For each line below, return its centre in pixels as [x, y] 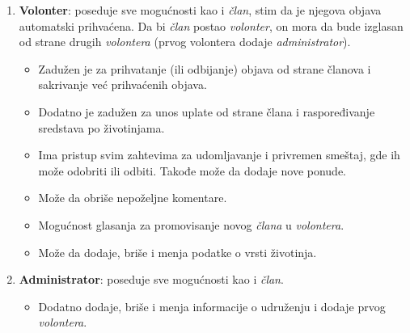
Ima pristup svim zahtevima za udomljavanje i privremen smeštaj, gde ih [219, 155]
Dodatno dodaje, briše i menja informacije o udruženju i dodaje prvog [212, 306]
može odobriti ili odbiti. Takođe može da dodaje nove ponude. [192, 170]
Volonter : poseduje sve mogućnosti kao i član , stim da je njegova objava [200, 10]
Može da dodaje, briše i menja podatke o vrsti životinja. [178, 252]
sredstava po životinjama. [101, 127]
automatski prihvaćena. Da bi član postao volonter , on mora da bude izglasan [211, 25]
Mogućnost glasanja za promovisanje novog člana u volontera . [191, 224]
